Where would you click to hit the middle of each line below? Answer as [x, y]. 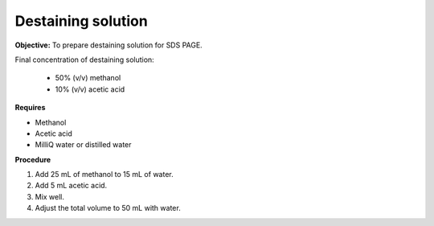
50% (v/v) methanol [88, 78]
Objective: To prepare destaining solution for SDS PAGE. [108, 45]
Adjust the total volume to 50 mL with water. [108, 208]
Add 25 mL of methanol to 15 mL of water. [104, 175]
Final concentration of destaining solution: [84, 60]
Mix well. [49, 196]
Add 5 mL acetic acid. [71, 186]
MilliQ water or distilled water [83, 145]
